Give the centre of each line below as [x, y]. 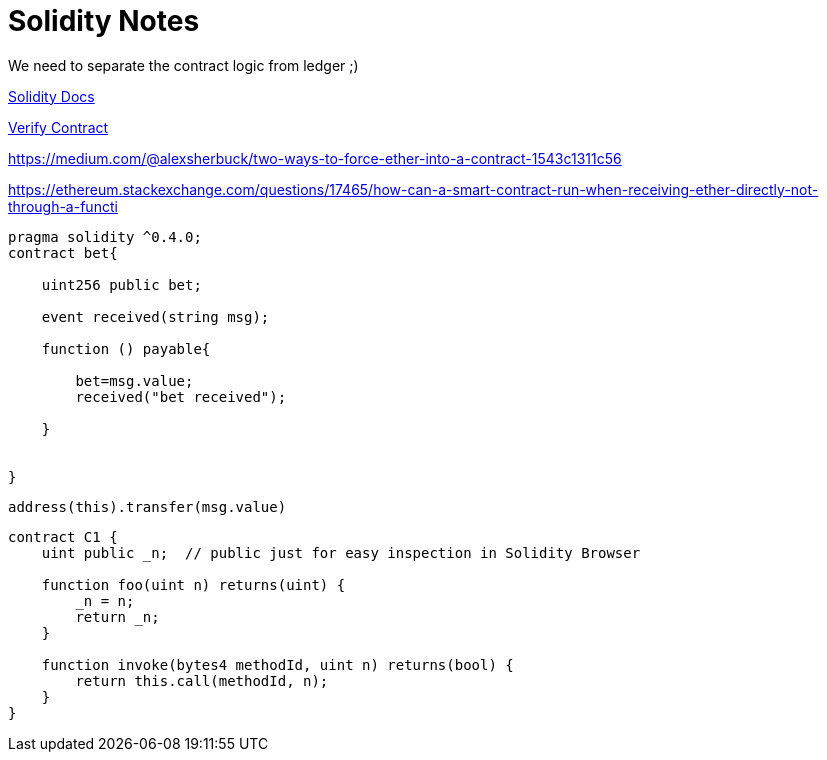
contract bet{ [63, 252]
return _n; [117, 616]
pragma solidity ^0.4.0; [105, 236]
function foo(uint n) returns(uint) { [193, 584]
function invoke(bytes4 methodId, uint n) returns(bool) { [277, 664]
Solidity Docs [51, 96]
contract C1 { [63, 536]
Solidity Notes [104, 21]
